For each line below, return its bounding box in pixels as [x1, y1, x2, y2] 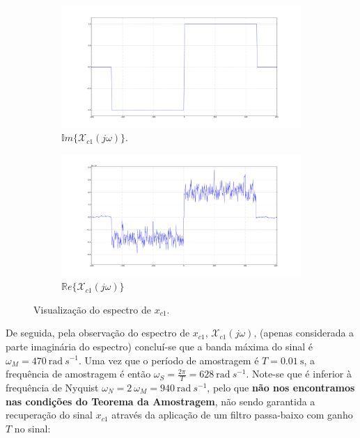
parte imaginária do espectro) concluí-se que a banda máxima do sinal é [6, 339, 313, 353]
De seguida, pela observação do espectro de [6, 325, 190, 340]
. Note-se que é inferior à [246, 366, 352, 381]
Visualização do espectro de [33, 302, 151, 316]
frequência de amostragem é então [6, 366, 151, 381]
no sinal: [14, 421, 51, 435]
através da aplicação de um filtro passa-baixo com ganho [111, 407, 353, 422]
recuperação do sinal [6, 407, 93, 422]
